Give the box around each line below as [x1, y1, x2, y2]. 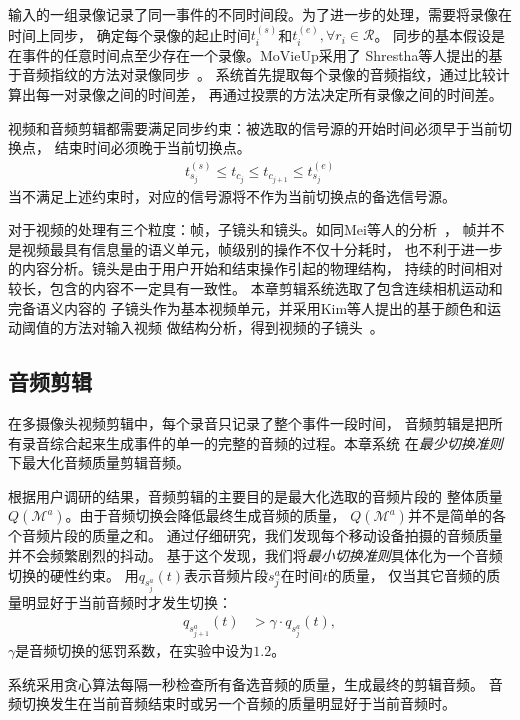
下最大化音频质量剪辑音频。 [8, 452, 190, 473]
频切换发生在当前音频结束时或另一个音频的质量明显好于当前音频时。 [8, 693, 456, 714]
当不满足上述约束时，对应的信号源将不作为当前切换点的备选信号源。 [8, 185, 456, 206]
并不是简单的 [407, 505, 492, 526]
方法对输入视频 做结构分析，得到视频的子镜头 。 [63, 317, 384, 338]
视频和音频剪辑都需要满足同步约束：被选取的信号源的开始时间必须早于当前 [8, 117, 498, 138]
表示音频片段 [184, 564, 269, 585]
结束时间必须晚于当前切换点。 [54, 137, 251, 158]
